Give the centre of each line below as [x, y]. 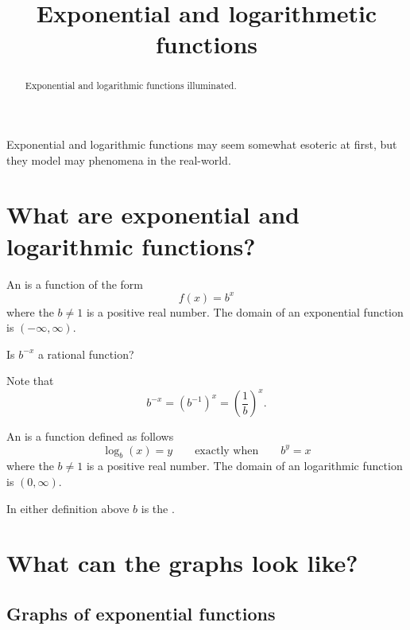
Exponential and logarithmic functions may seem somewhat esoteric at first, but [202, 144]
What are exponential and [153, 214]
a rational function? [86, 354]
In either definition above [68, 508]
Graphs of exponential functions [141, 613]
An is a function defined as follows [90, 436]
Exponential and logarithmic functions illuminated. [131, 86]
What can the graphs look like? [182, 563]
